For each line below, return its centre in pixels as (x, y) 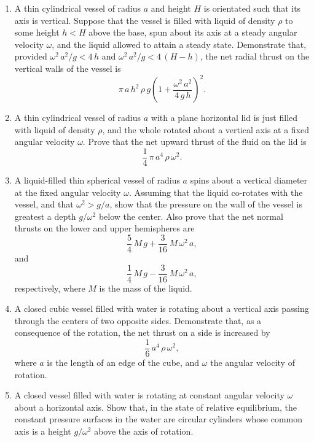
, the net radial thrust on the (255, 56)
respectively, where (50, 288)
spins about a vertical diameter (249, 180)
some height (37, 32)
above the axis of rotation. (144, 431)
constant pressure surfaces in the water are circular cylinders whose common (159, 419)
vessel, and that (44, 204)
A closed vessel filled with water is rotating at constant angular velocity (149, 395)
